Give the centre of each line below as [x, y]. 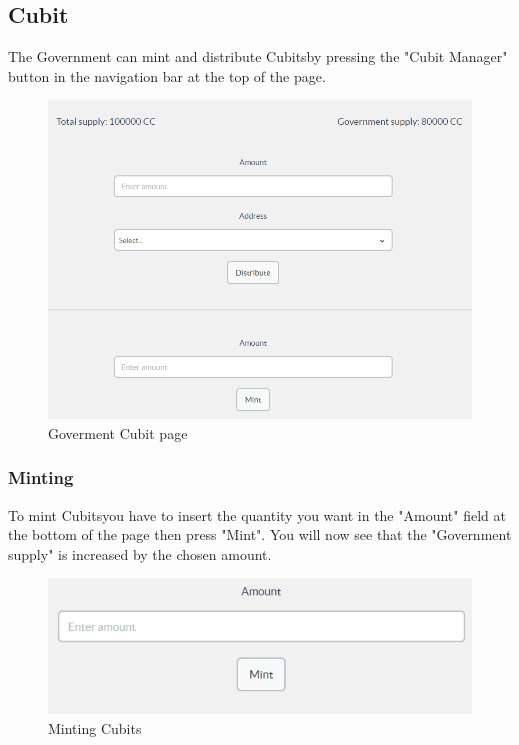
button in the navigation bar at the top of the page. [167, 75]
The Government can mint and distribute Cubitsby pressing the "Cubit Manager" [258, 56]
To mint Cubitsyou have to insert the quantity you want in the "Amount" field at [257, 514]
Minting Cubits [95, 727]
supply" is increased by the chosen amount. [140, 553]
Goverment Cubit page [118, 432]
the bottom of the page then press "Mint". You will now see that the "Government [260, 534]
